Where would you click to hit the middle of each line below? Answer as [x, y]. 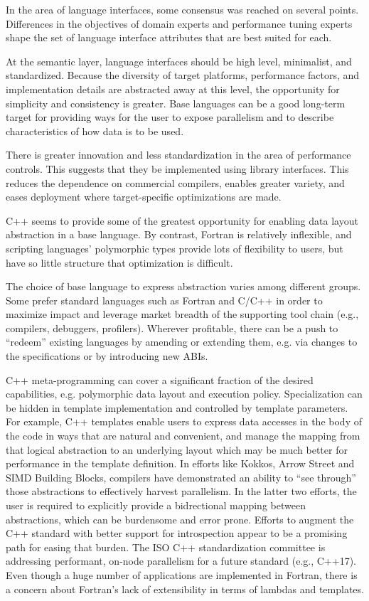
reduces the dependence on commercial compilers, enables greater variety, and [175, 182]
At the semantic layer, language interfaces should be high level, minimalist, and [179, 61]
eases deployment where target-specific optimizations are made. [144, 197]
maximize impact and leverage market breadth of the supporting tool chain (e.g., [182, 314]
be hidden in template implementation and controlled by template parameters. [177, 407]
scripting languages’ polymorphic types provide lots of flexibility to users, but [175, 248]
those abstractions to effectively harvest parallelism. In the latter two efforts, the [181, 491]
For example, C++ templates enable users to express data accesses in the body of [184, 421]
